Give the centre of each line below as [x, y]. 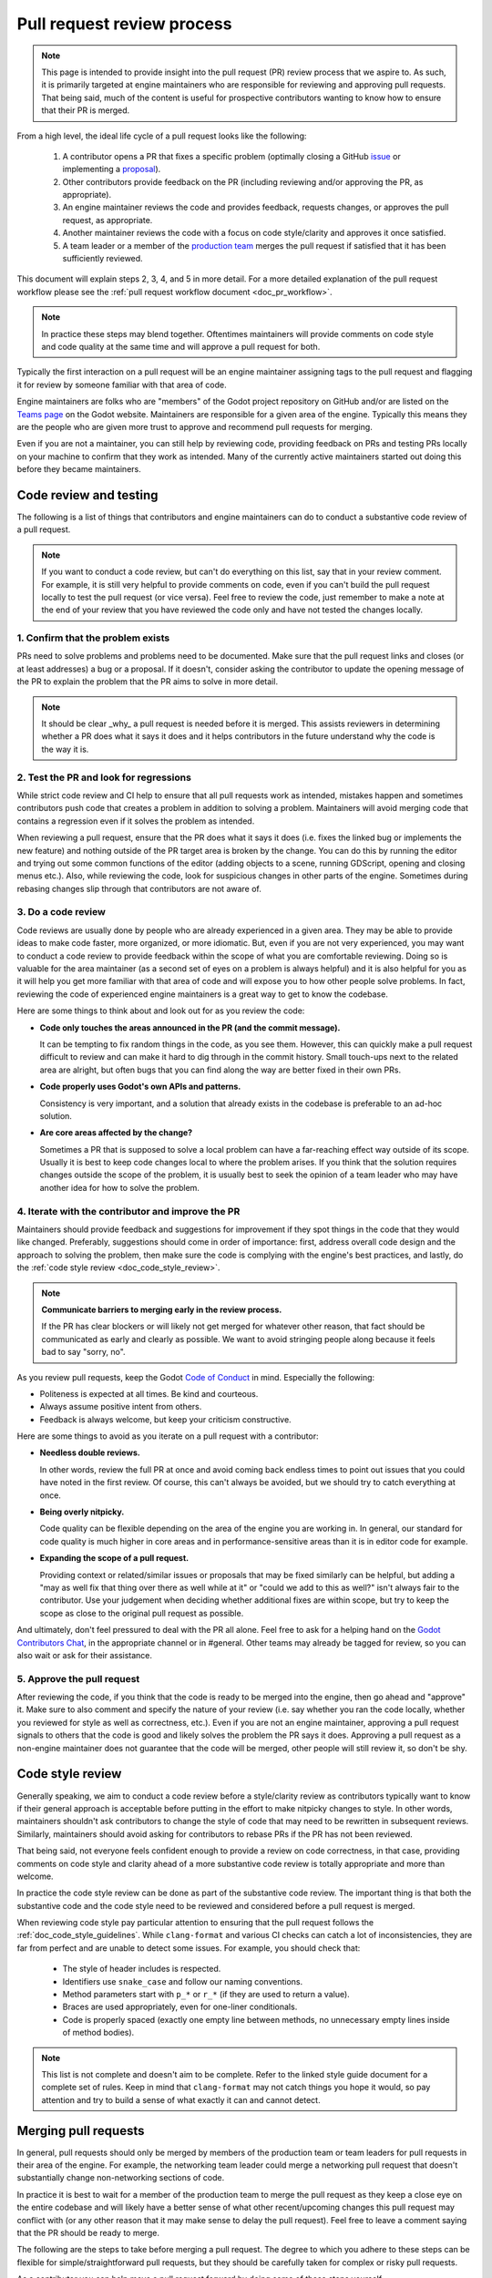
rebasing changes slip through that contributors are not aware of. [139, 888]
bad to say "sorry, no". [84, 1352]
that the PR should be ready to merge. [88, 2233]
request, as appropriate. [108, 220]
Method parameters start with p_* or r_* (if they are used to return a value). [206, 1995]
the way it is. [65, 749]
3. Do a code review [61, 912]
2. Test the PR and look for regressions [104, 777]
